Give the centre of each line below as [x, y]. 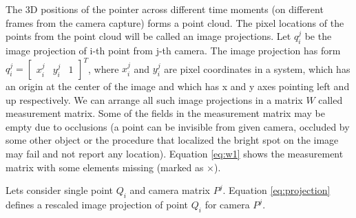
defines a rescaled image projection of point [97, 205]
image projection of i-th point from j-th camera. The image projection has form [173, 50]
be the [318, 36]
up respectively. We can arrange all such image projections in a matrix [154, 99]
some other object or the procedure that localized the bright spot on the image [172, 140]
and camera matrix [170, 190]
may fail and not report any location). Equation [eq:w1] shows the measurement [175, 154]
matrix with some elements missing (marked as [105, 167]
